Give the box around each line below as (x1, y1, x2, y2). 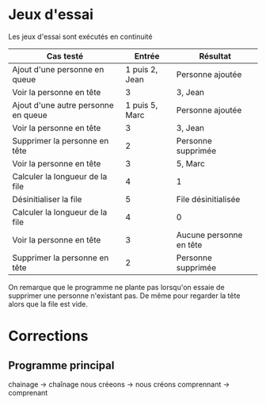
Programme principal (8, 358, 115, 372)
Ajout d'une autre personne (12, 99, 115, 110)
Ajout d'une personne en (12, 63, 104, 75)
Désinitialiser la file (12, 193, 82, 204)
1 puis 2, (125, 63, 158, 75)
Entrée (134, 50, 160, 61)
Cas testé (46, 50, 84, 61)
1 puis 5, (125, 99, 158, 110)
